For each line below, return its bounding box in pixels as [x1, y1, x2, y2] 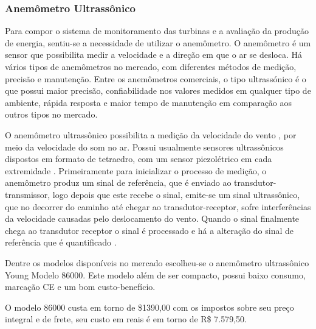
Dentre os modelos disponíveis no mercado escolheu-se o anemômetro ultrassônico [5, 256, 309, 269]
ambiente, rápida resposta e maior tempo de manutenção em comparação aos [5, 96, 292, 108]
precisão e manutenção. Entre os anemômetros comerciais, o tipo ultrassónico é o [5, 72, 306, 85]
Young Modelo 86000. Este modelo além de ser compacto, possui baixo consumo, [5, 268, 306, 281]
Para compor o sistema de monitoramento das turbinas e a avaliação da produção [5, 24, 309, 37]
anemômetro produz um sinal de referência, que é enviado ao [5, 176, 232, 189]
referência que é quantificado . [5, 236, 117, 249]
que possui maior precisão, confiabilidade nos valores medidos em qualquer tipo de [5, 84, 311, 97]
